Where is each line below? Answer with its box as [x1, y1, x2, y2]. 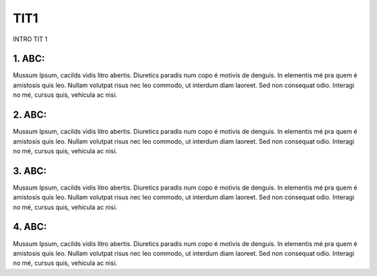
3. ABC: [13, 164, 47, 177]
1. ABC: [13, 53, 45, 65]
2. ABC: [13, 109, 47, 121]
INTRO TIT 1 [13, 35, 48, 43]
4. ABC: [13, 221, 47, 233]
